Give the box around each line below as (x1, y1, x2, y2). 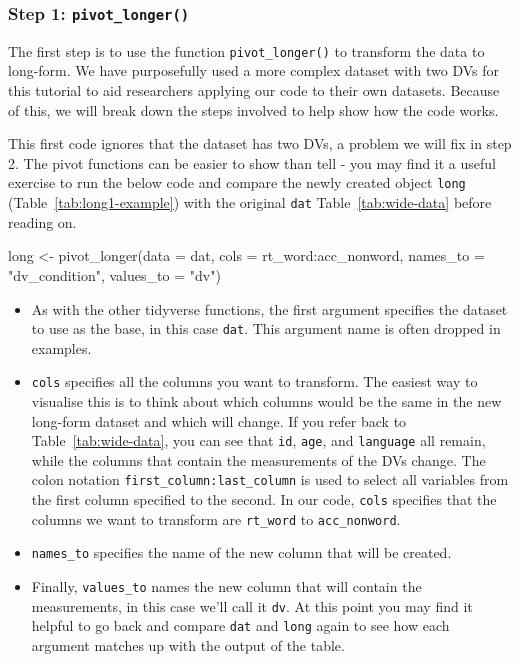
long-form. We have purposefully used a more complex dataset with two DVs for (8, 60, 500, 81)
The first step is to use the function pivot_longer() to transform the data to (8, 40, 485, 61)
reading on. (8, 211, 77, 232)
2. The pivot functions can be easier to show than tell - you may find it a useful (8, 152, 496, 173)
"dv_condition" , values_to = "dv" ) (8, 264, 221, 285)
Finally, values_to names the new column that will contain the (31, 576, 422, 597)
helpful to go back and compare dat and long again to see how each (31, 615, 450, 636)
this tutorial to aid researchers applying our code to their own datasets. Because (8, 80, 500, 101)
